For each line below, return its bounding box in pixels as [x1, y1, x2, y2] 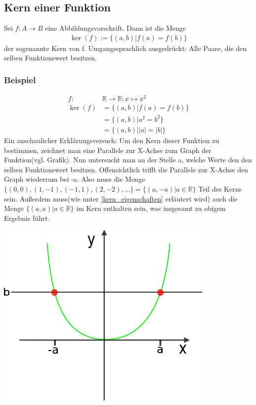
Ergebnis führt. [4, 212, 50, 223]
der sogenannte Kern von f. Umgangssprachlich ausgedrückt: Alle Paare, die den [4, 43, 247, 53]
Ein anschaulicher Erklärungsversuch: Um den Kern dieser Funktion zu [4, 135, 219, 145]
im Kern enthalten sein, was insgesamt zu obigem [76, 203, 226, 213]
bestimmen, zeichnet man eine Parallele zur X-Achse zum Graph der [4, 145, 212, 155]
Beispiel [4, 73, 36, 86]
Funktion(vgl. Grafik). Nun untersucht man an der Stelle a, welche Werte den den [4, 154, 252, 165]
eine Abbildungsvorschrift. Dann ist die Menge [45, 23, 186, 33]
